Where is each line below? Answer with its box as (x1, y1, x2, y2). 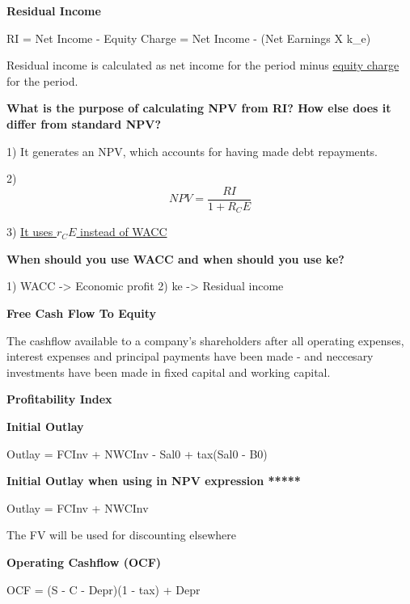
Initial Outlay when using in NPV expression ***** (6, 472, 301, 489)
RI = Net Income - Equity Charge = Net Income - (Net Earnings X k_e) (6, 29, 371, 46)
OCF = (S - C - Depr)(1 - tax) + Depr (6, 581, 201, 598)
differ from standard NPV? (6, 115, 162, 132)
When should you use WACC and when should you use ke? (6, 250, 344, 267)
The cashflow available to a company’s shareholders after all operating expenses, (6, 332, 404, 348)
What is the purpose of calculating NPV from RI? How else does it (6, 99, 391, 116)
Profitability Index (6, 391, 112, 408)
